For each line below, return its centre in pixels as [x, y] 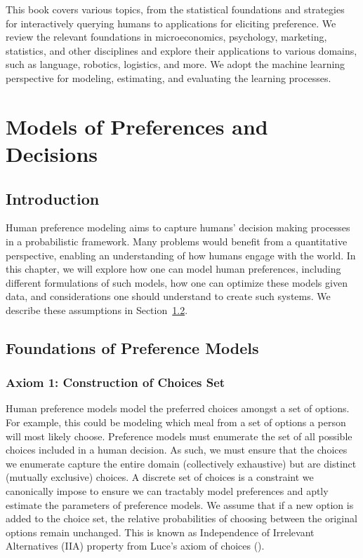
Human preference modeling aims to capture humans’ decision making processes [178, 227]
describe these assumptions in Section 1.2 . [97, 309]
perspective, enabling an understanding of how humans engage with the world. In [181, 255]
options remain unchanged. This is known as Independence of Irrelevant [160, 532]
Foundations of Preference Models [132, 347]
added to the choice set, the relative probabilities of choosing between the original [181, 518]
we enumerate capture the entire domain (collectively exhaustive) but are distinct [181, 463]
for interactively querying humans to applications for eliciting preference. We [171, 23]
